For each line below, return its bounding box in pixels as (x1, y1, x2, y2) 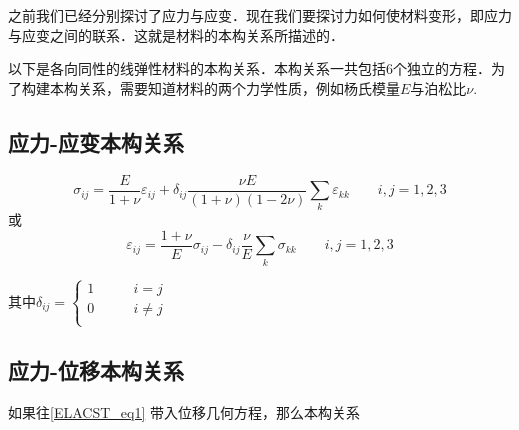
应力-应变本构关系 (8, 126, 185, 157)
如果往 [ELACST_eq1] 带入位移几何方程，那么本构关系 (8, 401, 360, 422)
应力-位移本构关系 (8, 354, 185, 385)
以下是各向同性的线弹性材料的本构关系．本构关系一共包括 (8, 58, 386, 79)
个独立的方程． (393, 58, 491, 79)
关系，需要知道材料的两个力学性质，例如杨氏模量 (77, 77, 400, 98)
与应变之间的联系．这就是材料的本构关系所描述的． (8, 24, 344, 45)
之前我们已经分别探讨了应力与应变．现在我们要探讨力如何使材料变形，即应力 (8, 5, 512, 25)
